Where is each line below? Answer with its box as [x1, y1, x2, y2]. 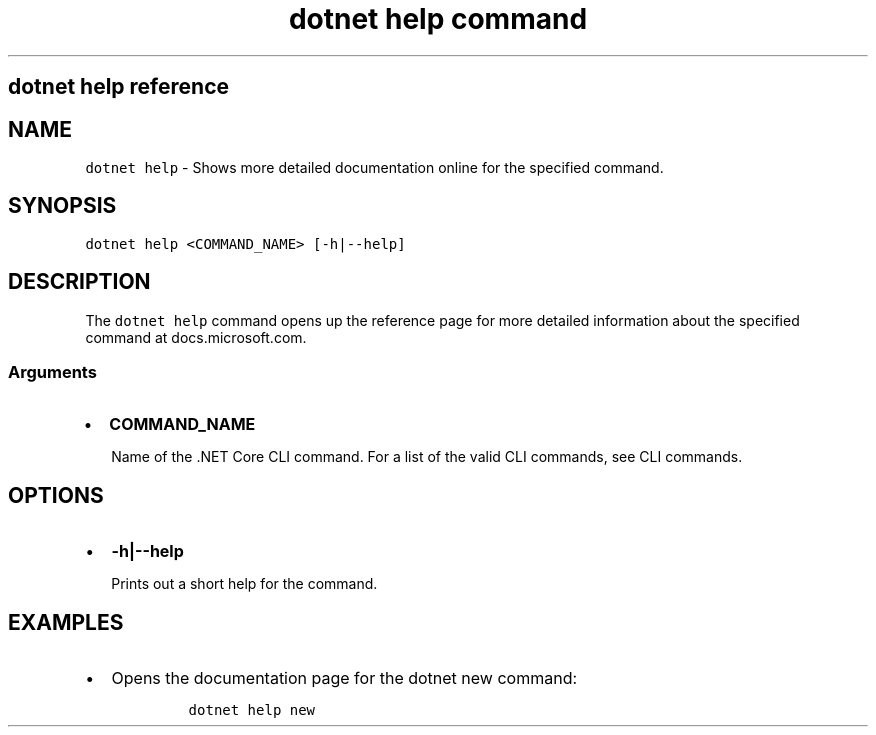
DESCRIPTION [8, 269, 151, 295]
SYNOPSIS [8, 193, 117, 219]
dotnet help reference [8, 74, 229, 100]
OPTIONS [8, 482, 104, 508]
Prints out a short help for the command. [111, 575, 378, 593]
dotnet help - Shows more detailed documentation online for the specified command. [85, 159, 664, 177]
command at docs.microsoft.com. [85, 328, 307, 346]
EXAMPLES [8, 609, 124, 635]
